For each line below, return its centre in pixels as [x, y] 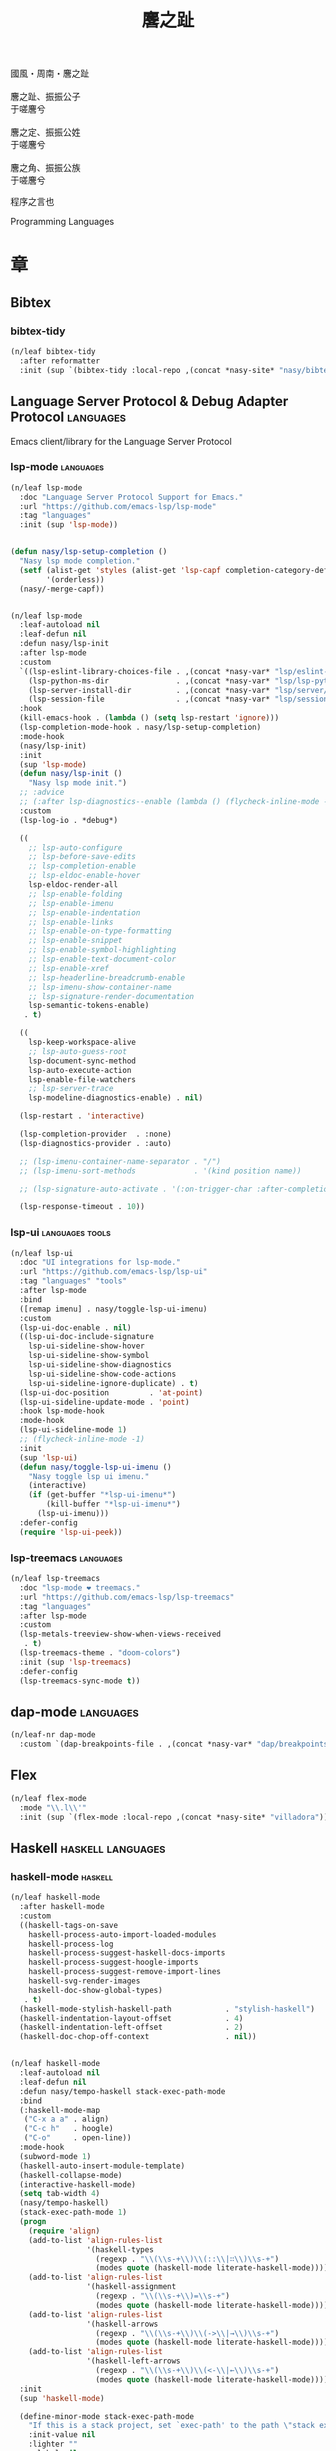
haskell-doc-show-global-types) [95, 1990]
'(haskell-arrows [122, 2324]
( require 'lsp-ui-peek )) [71, 1532]
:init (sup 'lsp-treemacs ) [75, 1662]
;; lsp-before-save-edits [82, 857]
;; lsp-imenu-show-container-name [100, 987]
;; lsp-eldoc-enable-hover [84, 876]
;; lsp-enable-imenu [71, 903]
